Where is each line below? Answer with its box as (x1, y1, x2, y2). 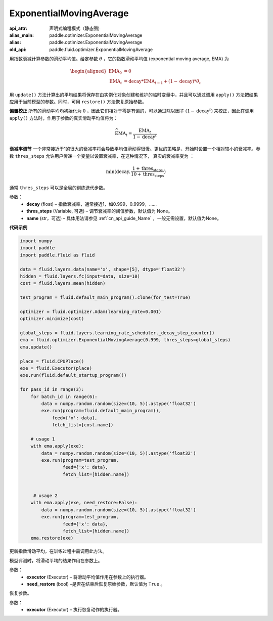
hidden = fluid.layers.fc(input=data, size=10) (20, 273, 140, 279)
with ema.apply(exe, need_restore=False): (30, 500, 138, 506)
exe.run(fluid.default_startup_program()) (20, 372, 127, 378)
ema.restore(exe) (30, 535, 74, 541)
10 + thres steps (130, 171, 164, 179)
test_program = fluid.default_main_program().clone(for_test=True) (20, 295, 191, 300)
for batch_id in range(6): (30, 393, 98, 400)
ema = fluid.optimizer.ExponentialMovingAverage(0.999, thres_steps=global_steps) (20, 337, 231, 343)
